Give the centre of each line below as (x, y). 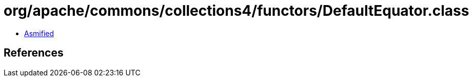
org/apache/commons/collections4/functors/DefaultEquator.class (236, 11)
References (34, 53)
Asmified (39, 33)
